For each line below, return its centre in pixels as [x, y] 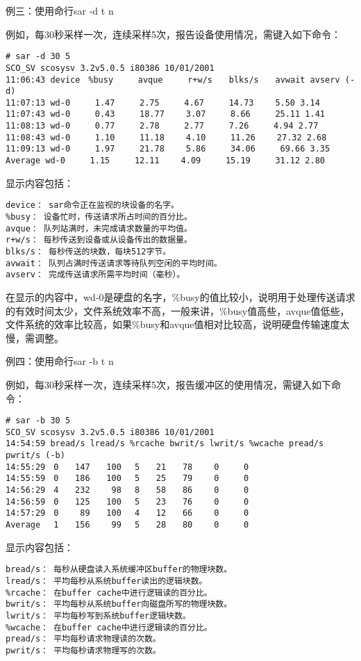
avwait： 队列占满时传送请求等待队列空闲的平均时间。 [114, 263]
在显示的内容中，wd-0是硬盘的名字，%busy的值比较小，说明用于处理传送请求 [180, 296]
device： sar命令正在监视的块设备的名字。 [92, 205]
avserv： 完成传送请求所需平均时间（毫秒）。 [95, 275]
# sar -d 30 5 [38, 57]
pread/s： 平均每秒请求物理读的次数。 [83, 639]
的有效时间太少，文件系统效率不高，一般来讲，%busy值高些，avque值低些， [178, 310]
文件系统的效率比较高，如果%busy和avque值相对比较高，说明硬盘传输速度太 [178, 324]
